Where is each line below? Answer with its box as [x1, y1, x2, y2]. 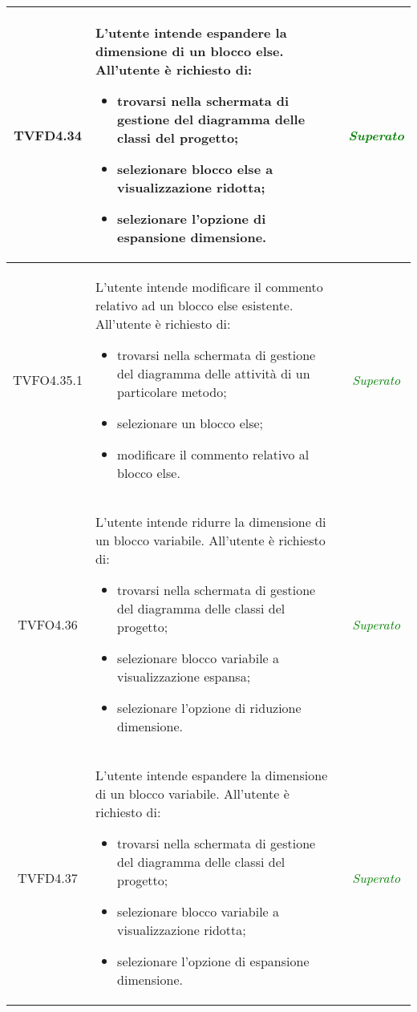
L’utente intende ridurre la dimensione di [95, 512, 326, 531]
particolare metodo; [117, 383, 227, 401]
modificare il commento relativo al [117, 445, 310, 463]
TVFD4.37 [18, 868, 78, 887]
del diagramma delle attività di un [117, 364, 310, 383]
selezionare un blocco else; [117, 414, 264, 432]
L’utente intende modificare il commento [95, 277, 323, 296]
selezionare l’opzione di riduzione [117, 698, 302, 717]
